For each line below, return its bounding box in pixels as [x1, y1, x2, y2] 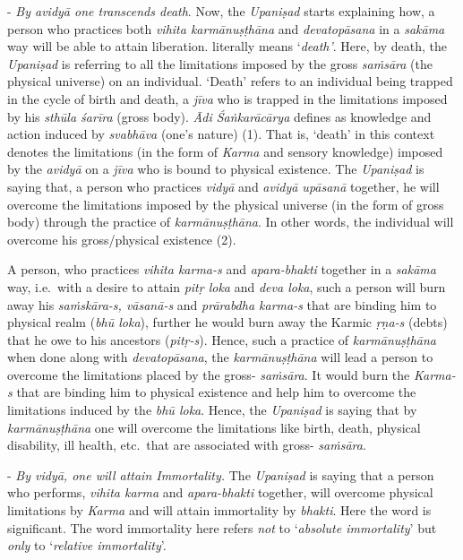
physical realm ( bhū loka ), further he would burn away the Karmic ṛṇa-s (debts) [7, 313, 448, 332]
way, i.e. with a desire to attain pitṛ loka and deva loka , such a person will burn [7, 277, 446, 296]
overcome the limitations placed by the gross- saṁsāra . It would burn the [7, 365, 410, 383]
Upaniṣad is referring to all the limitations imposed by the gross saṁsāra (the [7, 54, 433, 73]
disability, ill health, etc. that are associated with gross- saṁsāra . [7, 435, 366, 454]
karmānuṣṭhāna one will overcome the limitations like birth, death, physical [7, 418, 421, 436]
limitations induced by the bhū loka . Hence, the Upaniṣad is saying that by [7, 401, 417, 419]
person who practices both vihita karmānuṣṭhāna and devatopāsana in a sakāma [7, 19, 445, 38]
